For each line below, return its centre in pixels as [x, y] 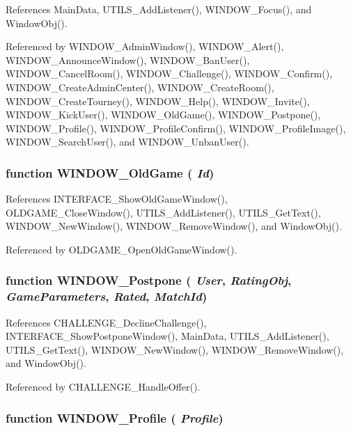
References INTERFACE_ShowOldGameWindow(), [117, 199]
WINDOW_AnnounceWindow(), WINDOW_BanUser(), [128, 60]
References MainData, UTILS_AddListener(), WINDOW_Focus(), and [159, 9]
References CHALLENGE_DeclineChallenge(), [106, 322]
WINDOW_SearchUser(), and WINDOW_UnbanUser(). [127, 142]
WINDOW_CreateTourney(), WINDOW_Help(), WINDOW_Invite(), [158, 101]
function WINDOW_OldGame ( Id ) [110, 172]
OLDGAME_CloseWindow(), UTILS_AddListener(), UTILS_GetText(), [163, 212]
